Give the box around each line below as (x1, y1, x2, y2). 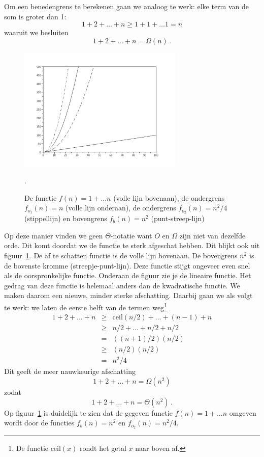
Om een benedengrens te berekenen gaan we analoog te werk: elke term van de (4, 1, 249, 11)
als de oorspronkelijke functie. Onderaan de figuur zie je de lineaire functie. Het (4, 270, 251, 281)
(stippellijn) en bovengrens (24, 213, 107, 224)
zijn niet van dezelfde (179, 230, 246, 240)
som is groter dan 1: (4, 11, 67, 21)
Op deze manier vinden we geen (4, 230, 103, 240)
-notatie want (110, 230, 152, 240)
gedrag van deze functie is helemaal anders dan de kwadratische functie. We (4, 280, 240, 290)
